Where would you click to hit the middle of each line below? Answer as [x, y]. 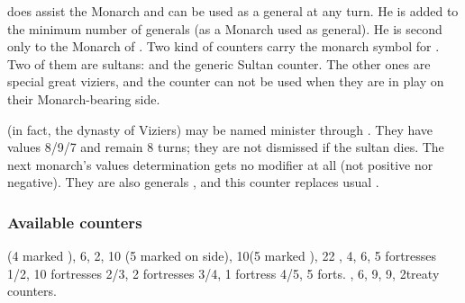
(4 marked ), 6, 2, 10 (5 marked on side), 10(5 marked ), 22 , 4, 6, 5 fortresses [222, 256]
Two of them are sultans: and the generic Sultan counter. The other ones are [219, 63]
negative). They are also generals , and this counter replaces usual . [193, 182]
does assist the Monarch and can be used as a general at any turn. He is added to [233, 11]
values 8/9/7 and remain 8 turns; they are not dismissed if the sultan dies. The [226, 147]
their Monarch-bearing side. [84, 98]
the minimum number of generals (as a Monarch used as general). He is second [225, 28]
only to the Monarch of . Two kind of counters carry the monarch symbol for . [223, 46]
